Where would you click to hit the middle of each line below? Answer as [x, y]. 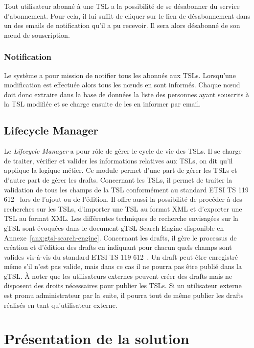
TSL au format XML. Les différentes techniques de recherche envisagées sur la [121, 218]
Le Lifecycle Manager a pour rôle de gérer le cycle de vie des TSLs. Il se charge [123, 151]
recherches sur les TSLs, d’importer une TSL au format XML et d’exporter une [123, 208]
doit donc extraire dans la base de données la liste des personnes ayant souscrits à [127, 94]
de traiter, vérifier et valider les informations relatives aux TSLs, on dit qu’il [118, 160]
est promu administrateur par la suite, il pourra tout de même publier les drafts [124, 295]
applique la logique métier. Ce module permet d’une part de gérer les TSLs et [121, 170]
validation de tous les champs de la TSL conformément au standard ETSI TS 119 [126, 189]
